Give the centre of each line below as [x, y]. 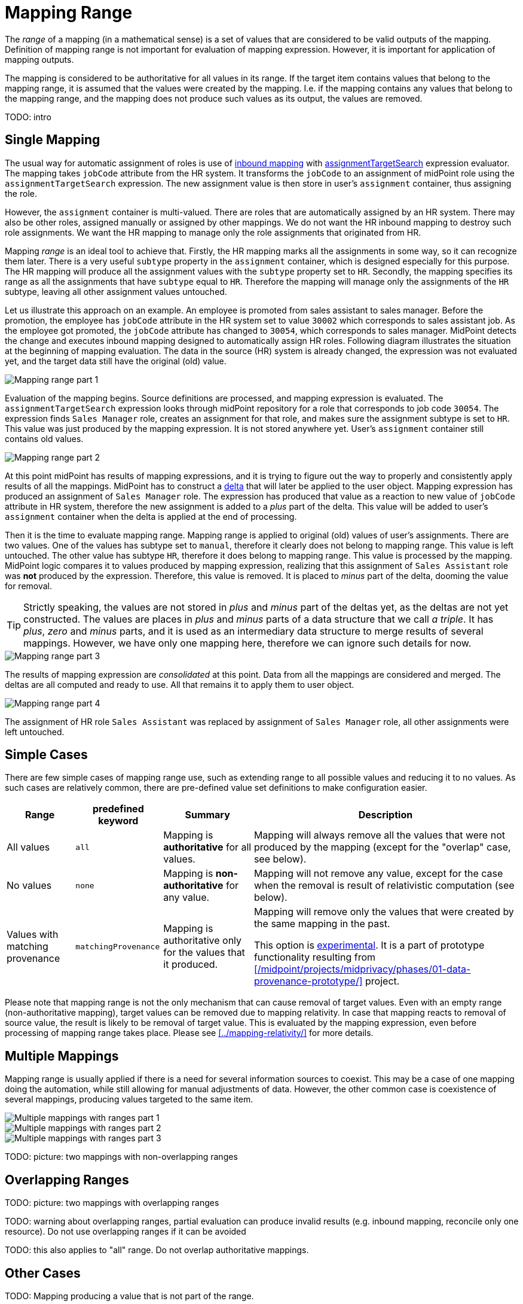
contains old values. [44, 438]
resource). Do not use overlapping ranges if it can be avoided [126, 1232]
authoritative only [203, 941]
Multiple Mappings [62, 1056]
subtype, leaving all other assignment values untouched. [116, 291]
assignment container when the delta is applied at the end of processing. [151, 516]
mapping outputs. [39, 59]
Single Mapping [53, 140]
